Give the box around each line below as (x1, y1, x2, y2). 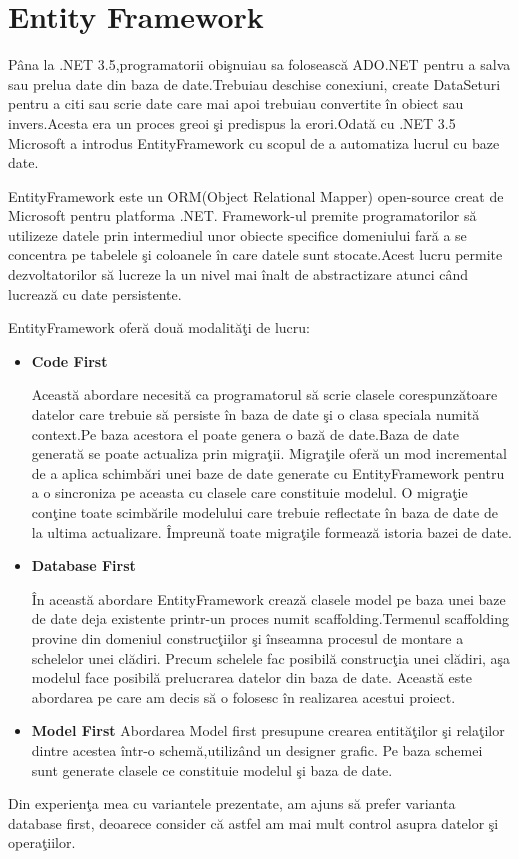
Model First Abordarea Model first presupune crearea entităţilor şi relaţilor (31, 720, 505, 741)
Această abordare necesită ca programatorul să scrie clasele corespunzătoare (31, 384, 498, 405)
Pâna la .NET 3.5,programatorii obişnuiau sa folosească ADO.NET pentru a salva (8, 54, 511, 75)
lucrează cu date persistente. (8, 283, 182, 304)
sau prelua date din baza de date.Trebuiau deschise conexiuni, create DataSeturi (8, 73, 501, 94)
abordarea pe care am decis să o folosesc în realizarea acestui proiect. (31, 686, 456, 707)
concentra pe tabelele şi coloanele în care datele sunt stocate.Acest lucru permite (8, 244, 503, 265)
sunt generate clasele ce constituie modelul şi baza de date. (31, 759, 393, 780)
